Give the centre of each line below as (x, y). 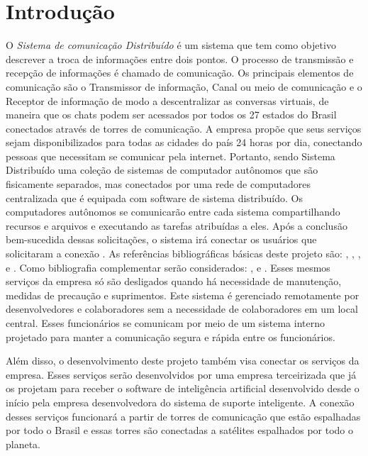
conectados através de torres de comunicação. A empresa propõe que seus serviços (184, 128)
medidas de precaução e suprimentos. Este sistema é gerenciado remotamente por (183, 295)
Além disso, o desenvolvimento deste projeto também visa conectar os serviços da (183, 361)
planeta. (23, 444)
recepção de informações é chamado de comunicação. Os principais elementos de (180, 73)
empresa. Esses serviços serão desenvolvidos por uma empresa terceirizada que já (181, 374)
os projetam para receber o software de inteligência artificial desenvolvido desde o (183, 388)
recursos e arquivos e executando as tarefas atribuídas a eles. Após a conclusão (177, 225)
